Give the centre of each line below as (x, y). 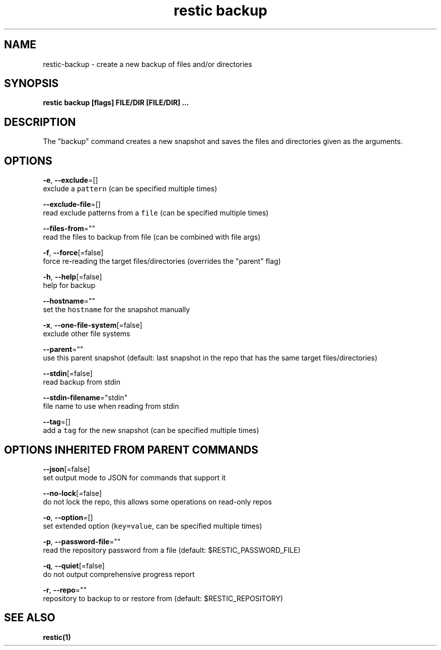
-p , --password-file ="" (82, 541)
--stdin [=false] (68, 374)
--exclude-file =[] (72, 204)
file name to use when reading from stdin (111, 406)
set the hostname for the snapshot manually (117, 310)
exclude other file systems (87, 334)
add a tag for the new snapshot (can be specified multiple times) (151, 430)
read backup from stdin (82, 382)
